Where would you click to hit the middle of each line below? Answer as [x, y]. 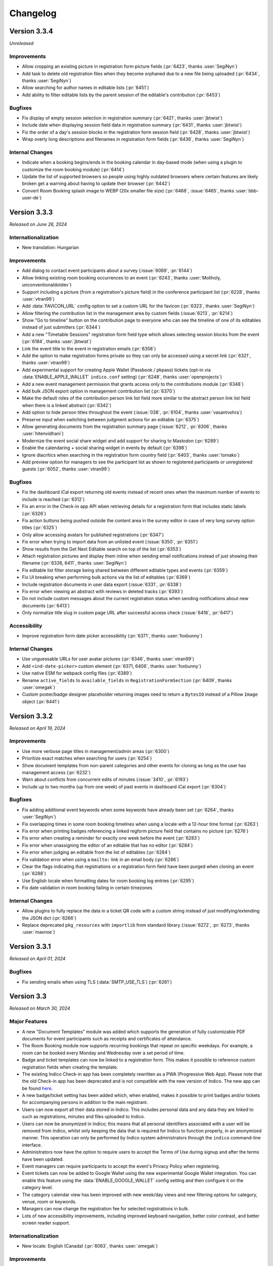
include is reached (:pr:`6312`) [53, 499]
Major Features [28, 1021]
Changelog [33, 13]
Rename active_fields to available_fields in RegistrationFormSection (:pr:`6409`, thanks [127, 680]
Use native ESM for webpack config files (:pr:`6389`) [77, 673]
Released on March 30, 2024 [40, 1008]
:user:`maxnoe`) [38, 932]
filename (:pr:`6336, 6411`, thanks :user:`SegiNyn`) [74, 563]
